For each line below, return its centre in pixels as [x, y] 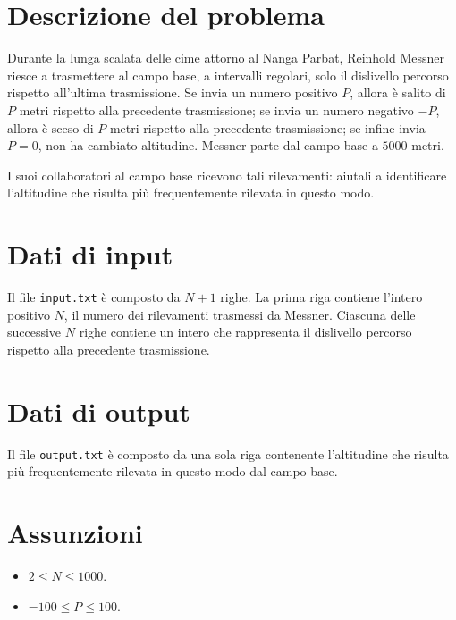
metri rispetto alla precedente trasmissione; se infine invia [267, 127]
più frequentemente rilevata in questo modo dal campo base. [173, 471]
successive [34, 332]
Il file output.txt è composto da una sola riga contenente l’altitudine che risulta [228, 453]
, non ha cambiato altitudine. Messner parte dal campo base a [208, 145]
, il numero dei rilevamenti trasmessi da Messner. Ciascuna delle [240, 314]
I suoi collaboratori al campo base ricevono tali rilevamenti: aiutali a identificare [227, 175]
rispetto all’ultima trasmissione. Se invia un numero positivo [173, 92]
